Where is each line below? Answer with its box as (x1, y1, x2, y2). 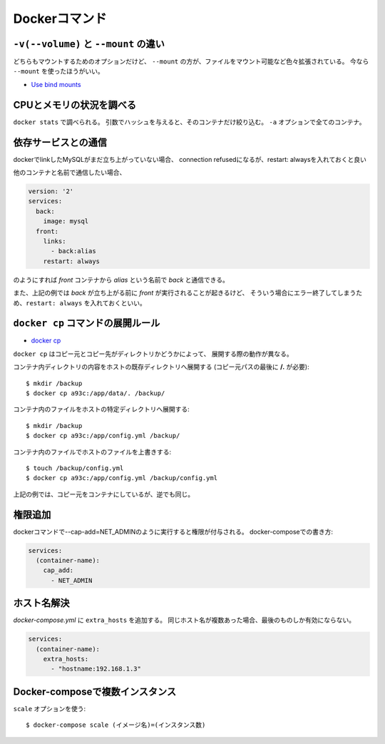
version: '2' (28, 188, 74, 195)
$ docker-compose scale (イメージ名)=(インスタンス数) (26, 721, 206, 729)
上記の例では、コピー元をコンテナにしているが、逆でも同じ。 (13, 489, 195, 499)
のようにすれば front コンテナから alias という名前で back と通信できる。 (13, 275, 230, 284)
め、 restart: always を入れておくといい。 (13, 298, 146, 307)
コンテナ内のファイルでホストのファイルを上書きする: (13, 447, 172, 456)
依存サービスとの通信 (13, 136, 107, 148)
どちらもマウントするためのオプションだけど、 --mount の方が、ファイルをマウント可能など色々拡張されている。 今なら (13, 57, 369, 66)
